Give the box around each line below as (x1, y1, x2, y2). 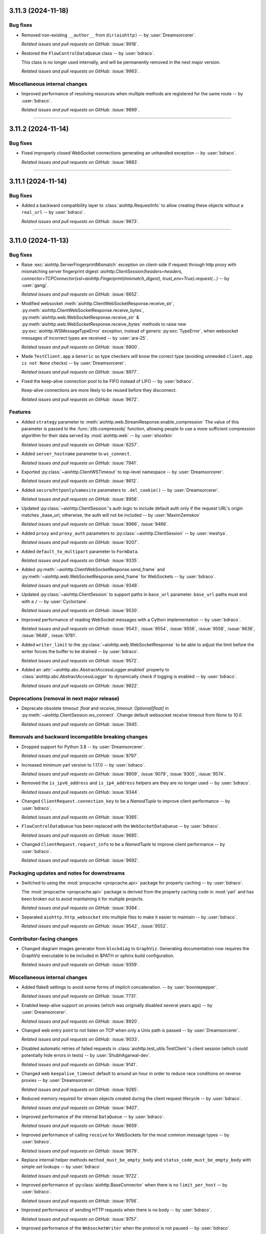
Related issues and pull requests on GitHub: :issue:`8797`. (21, 753, 139, 759)
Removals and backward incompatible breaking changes (9, 733, 148, 740)
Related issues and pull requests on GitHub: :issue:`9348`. (21, 582, 140, 588)
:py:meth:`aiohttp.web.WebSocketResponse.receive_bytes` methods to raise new (21, 321, 187, 327)
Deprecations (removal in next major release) (9, 695, 120, 702)
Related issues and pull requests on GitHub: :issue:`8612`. (21, 478, 139, 484)
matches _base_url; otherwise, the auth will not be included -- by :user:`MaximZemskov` (21, 512, 200, 518)
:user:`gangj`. (21, 282, 49, 288)
